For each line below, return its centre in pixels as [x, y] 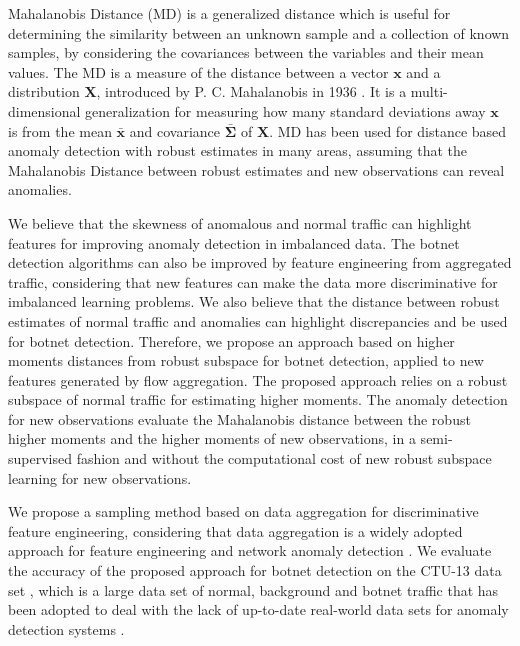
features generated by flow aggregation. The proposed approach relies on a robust [258, 379]
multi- [429, 91]
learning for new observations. [100, 477]
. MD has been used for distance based [388, 130]
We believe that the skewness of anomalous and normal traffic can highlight [240, 222]
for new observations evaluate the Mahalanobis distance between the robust [239, 418]
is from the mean [60, 130]
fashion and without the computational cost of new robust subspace [284, 458]
